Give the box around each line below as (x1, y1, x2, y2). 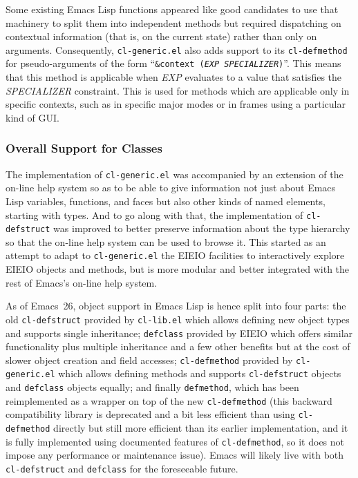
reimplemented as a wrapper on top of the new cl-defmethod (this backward (6, 393, 332, 408)
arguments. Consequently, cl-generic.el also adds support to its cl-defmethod (6, 42, 348, 57)
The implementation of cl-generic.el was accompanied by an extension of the (6, 166, 343, 181)
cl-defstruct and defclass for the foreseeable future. (6, 461, 238, 475)
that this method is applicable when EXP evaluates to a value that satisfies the (6, 70, 341, 84)
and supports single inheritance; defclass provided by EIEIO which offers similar (6, 325, 353, 340)
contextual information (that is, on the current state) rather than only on (6, 29, 317, 44)
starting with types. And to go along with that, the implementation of (6, 207, 303, 222)
